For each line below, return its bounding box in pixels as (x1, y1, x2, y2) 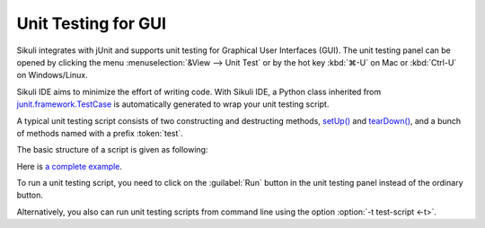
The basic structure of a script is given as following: (16, 145, 208, 155)
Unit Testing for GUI (16, 13, 166, 33)
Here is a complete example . (16, 161, 123, 171)
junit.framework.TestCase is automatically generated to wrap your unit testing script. (16, 99, 330, 110)
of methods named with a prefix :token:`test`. (16, 127, 183, 138)
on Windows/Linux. (16, 70, 89, 81)
